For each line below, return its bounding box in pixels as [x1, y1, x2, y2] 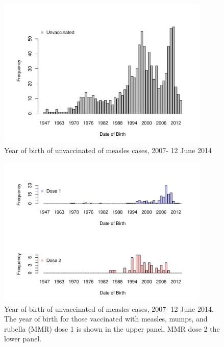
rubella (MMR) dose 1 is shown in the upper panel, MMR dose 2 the [4, 323, 220, 334]
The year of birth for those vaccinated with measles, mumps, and [4, 313, 208, 324]
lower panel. [4, 333, 42, 344]
